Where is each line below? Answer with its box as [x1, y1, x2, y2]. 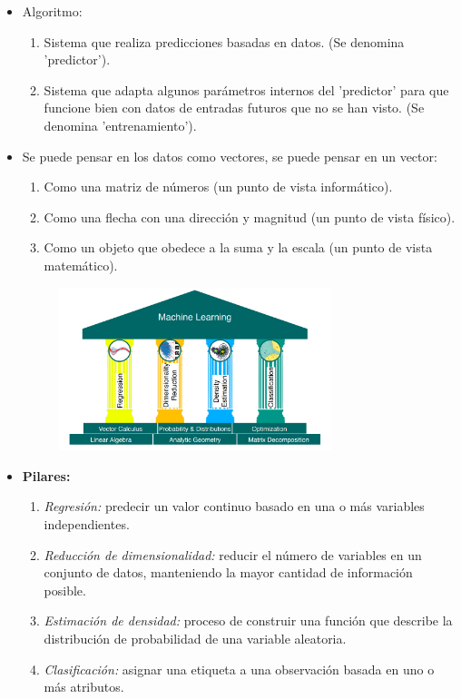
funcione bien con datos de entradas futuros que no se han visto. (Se [44, 98, 425, 117]
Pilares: [22, 466, 71, 485]
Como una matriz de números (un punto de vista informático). [44, 177, 393, 196]
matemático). [44, 255, 118, 274]
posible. [44, 580, 86, 599]
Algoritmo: [22, 2, 83, 20]
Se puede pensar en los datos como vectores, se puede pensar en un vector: [22, 146, 437, 165]
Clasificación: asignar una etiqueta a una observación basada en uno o [44, 659, 435, 678]
